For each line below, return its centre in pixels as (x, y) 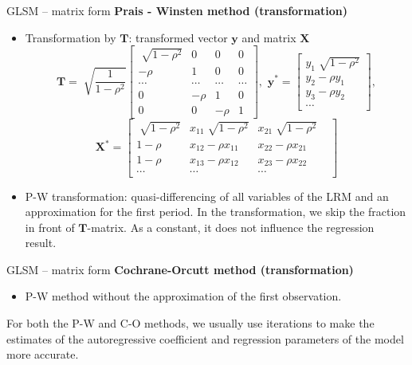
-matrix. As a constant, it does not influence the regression (231, 227)
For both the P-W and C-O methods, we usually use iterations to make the (190, 323)
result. (41, 243)
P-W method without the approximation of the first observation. (183, 296)
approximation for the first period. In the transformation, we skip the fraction (216, 212)
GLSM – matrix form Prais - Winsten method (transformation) (177, 10)
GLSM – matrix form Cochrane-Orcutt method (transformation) (180, 269)
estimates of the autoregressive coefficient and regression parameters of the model (205, 338)
